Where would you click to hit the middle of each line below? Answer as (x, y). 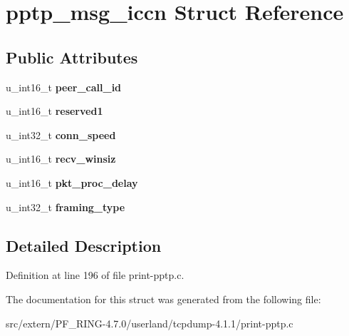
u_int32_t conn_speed (61, 134)
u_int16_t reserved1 (54, 111)
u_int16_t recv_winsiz (61, 159)
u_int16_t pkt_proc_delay (72, 182)
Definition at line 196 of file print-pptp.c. (95, 275)
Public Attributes (72, 57)
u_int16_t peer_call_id (64, 87)
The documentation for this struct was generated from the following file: (163, 299)
